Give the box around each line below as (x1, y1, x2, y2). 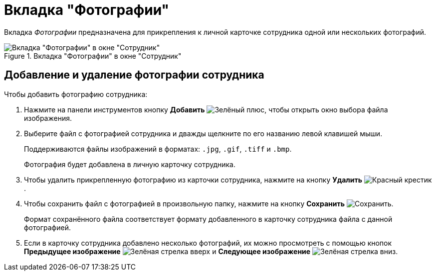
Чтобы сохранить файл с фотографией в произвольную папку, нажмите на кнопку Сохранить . (24, 199, 394, 208)
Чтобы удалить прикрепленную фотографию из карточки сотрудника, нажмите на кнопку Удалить (24, 175, 363, 184)
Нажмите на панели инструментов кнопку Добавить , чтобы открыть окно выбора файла (24, 105, 388, 114)
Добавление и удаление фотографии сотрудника (4, 69, 264, 82)
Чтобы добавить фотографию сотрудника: (4, 90, 148, 98)
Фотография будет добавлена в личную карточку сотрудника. (24, 160, 236, 169)
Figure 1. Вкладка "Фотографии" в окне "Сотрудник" (4, 51, 182, 60)
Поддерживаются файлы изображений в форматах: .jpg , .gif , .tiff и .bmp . (24, 144, 292, 153)
